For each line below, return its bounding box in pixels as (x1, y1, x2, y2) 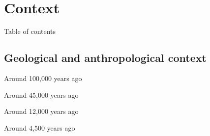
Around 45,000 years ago (4, 89, 79, 100)
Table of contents (4, 26, 56, 36)
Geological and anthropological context (4, 50, 207, 65)
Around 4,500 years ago (4, 122, 75, 133)
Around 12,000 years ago (4, 106, 79, 116)
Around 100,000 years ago (4, 73, 82, 83)
